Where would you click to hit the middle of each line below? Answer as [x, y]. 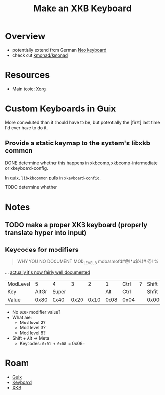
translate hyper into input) [46, 233]
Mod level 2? [32, 322]
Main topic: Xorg [29, 89]
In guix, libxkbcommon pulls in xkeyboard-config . [53, 178]
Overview [25, 36]
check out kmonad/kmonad [40, 55]
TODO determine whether [31, 187]
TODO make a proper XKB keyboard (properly [76, 225]
